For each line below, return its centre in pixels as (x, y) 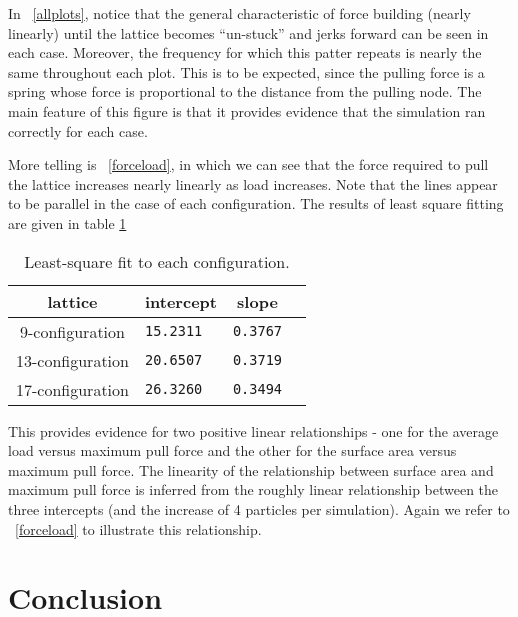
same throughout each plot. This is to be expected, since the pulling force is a (246, 71)
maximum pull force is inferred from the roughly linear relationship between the (253, 489)
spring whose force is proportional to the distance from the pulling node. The (245, 91)
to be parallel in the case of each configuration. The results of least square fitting (256, 203)
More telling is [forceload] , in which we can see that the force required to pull (248, 164)
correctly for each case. (78, 130)
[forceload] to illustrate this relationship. (138, 528)
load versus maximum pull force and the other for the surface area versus (232, 450)
